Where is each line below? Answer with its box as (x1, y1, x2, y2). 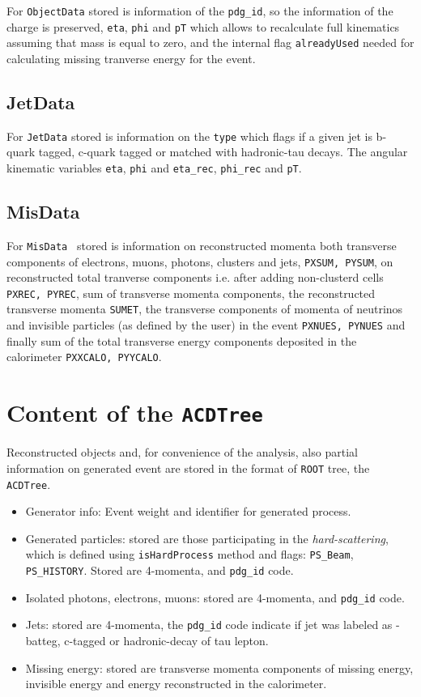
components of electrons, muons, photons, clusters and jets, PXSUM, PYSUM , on (6, 253, 393, 270)
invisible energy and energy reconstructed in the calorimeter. (25, 675, 327, 692)
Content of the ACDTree (6, 396, 263, 429)
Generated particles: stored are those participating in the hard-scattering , (25, 529, 389, 546)
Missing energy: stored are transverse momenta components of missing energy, (25, 659, 414, 676)
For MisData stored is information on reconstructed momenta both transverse (6, 236, 397, 253)
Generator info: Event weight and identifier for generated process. (25, 503, 351, 520)
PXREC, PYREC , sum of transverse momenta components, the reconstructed (6, 284, 376, 301)
